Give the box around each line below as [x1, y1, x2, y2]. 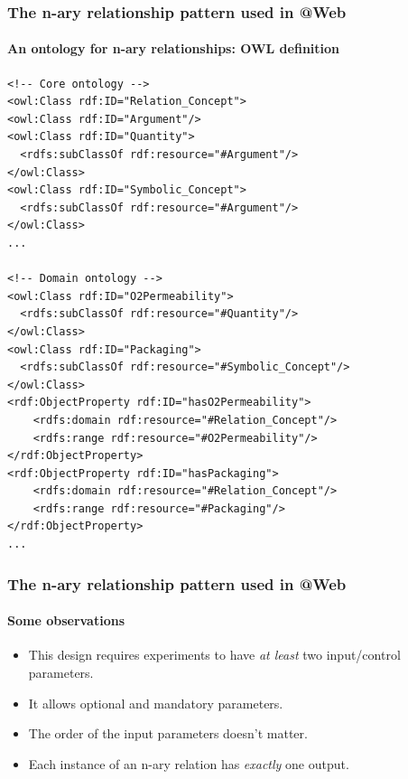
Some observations [7, 611, 125, 630]
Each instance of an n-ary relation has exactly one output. [28, 754, 349, 773]
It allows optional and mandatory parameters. [28, 693, 283, 712]
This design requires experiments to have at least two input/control [28, 645, 401, 664]
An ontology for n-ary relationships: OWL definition [7, 39, 340, 58]
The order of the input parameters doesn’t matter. [28, 724, 308, 743]
